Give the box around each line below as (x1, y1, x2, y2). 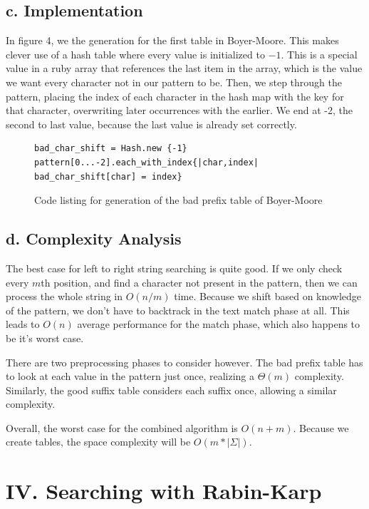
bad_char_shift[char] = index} (34, 171, 182, 182)
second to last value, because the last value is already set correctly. (6, 116, 297, 131)
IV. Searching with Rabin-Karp (6, 476, 322, 505)
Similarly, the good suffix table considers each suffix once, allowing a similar (6, 382, 337, 397)
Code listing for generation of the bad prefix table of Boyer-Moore (34, 192, 323, 207)
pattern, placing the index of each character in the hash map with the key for (6, 88, 344, 103)
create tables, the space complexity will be (6, 434, 191, 449)
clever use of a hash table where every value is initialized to (6, 46, 265, 61)
